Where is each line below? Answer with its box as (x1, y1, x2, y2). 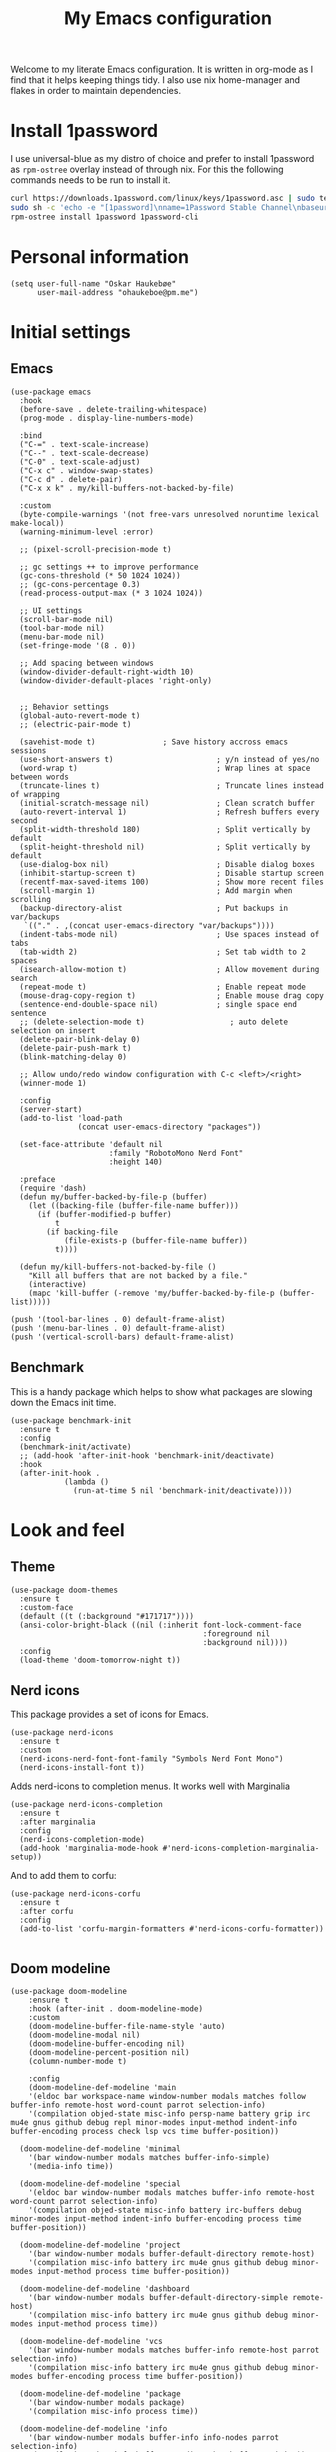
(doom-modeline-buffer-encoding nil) (28, 2039, 186, 2049)
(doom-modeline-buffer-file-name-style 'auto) (28, 2022, 226, 2032)
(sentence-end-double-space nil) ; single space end (19, 999, 298, 1009)
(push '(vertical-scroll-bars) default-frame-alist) (10, 1332, 235, 1342)
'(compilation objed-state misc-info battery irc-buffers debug (28, 2205, 302, 2216)
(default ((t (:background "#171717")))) (19, 1611, 195, 1621)
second (10, 815, 38, 826)
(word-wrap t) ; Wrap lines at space (19, 763, 311, 773)
